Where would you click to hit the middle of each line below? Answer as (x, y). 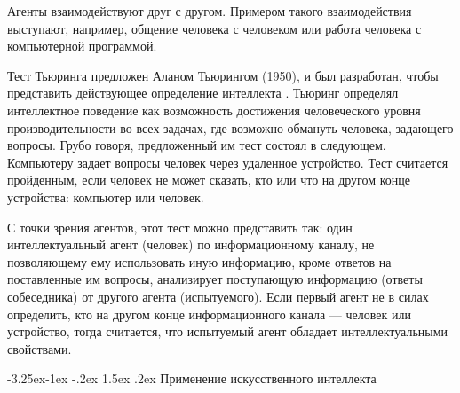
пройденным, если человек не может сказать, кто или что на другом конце (209, 180)
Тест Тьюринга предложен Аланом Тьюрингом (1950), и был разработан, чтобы (223, 75)
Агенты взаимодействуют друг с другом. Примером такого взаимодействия (210, 11)
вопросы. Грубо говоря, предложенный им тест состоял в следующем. (197, 145)
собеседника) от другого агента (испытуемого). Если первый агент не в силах (218, 296)
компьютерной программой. (82, 46)
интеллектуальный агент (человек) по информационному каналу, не (191, 244)
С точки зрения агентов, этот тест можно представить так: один (180, 227)
